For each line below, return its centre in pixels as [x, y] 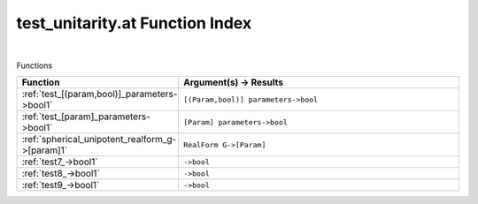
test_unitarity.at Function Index [134, 23]
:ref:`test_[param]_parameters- [86, 117]
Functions [35, 65]
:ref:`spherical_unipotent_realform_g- [99, 140]
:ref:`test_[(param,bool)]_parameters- [100, 94]
